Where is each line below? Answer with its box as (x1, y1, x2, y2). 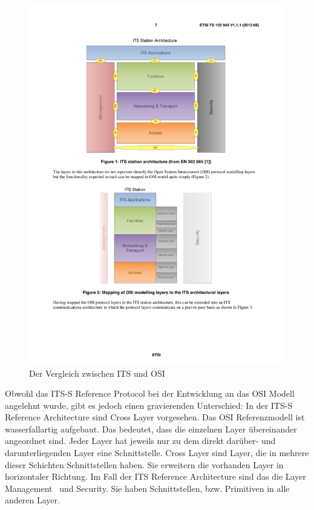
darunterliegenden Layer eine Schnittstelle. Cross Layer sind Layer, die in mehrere (5, 446, 309, 459)
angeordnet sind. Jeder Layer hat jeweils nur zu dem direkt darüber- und (5, 434, 276, 447)
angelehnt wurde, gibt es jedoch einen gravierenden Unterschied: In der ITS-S (5, 399, 293, 411)
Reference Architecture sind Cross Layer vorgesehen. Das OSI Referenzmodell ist (5, 411, 305, 423)
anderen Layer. (5, 494, 60, 506)
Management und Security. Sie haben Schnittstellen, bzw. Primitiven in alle (5, 482, 290, 494)
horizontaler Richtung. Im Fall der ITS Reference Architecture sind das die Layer (5, 470, 306, 483)
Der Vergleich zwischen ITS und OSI (29, 366, 165, 379)
